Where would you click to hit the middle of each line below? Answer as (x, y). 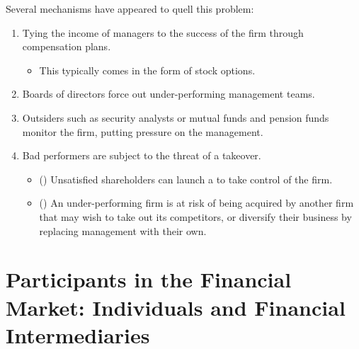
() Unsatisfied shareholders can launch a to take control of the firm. (186, 179)
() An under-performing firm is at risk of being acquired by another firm (196, 203)
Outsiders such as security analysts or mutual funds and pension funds (176, 117)
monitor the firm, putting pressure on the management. (143, 131)
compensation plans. (67, 46)
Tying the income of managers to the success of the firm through (163, 32)
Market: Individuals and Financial (176, 307)
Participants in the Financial (149, 279)
